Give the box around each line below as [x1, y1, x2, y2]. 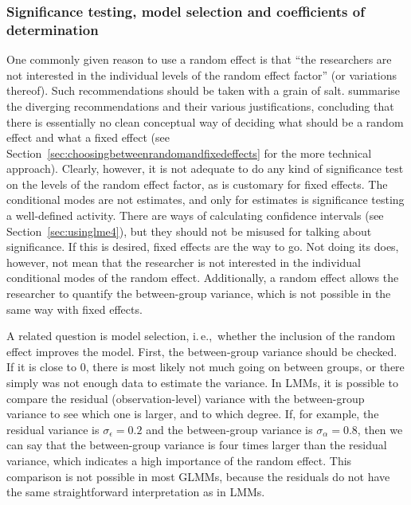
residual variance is [6, 421, 100, 437]
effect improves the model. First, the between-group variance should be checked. [6, 343, 397, 359]
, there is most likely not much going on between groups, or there [85, 358, 405, 375]
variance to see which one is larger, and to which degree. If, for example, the [6, 405, 379, 422]
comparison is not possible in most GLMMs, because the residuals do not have [6, 468, 390, 484]
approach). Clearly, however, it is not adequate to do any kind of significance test [6, 160, 404, 177]
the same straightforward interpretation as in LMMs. [6, 483, 265, 500]
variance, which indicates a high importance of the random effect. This [6, 452, 352, 468]
